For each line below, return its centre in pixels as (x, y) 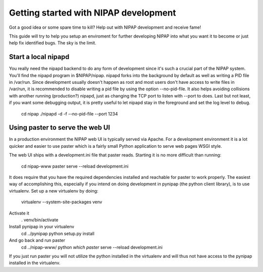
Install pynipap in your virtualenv (42, 227)
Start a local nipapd (39, 57)
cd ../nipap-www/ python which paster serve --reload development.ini (92, 247)
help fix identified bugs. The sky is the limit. (53, 43)
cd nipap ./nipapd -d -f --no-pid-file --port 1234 (69, 114)
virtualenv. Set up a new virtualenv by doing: (54, 191)
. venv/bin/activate (40, 220)
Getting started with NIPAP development (93, 13)
